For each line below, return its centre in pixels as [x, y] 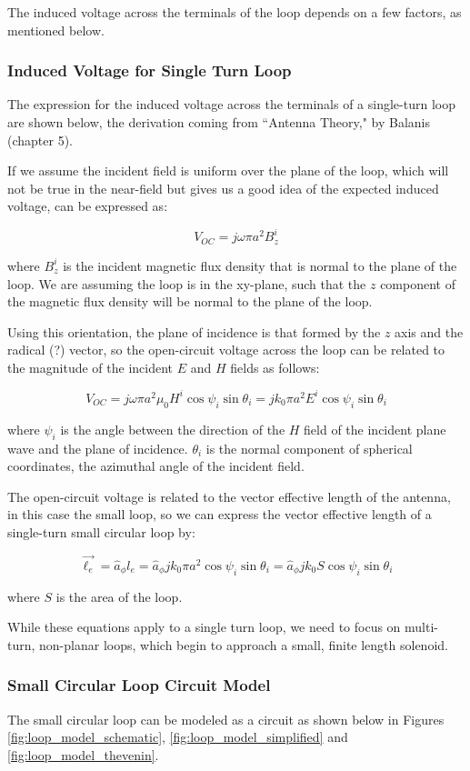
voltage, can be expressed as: [88, 206]
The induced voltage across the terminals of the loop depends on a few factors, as [235, 12]
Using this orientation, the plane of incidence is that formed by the [194, 331]
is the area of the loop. [119, 596]
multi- [422, 627]
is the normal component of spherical [309, 448]
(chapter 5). [40, 140]
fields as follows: [275, 367]
